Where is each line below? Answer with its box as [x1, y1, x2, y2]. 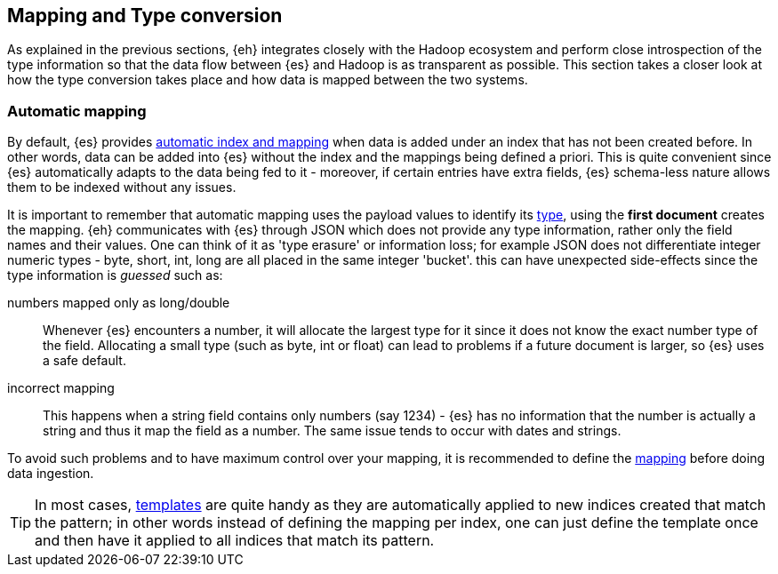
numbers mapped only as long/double [7, 295, 230, 311]
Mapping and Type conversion [7, 4, 283, 27]
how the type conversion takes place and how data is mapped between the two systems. [7, 72, 528, 88]
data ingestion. [7, 466, 94, 482]
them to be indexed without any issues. [7, 179, 237, 195]
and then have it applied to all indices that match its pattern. [35, 531, 435, 550]
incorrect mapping [7, 380, 115, 396]
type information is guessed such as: [7, 267, 223, 283]
